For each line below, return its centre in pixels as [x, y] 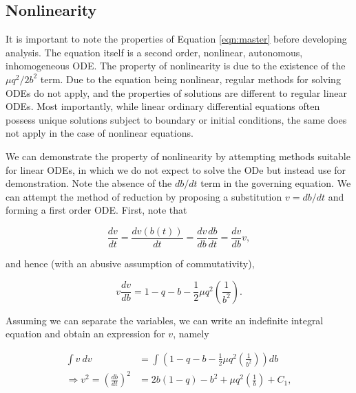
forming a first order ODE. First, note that [96, 210]
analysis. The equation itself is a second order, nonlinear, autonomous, [154, 52]
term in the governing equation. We [276, 183]
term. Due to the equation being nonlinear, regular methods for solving [190, 79]
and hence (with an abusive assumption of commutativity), [130, 263]
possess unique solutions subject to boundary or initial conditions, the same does [176, 119]
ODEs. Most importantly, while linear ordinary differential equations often [163, 106]
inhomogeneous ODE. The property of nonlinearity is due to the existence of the [176, 66]
